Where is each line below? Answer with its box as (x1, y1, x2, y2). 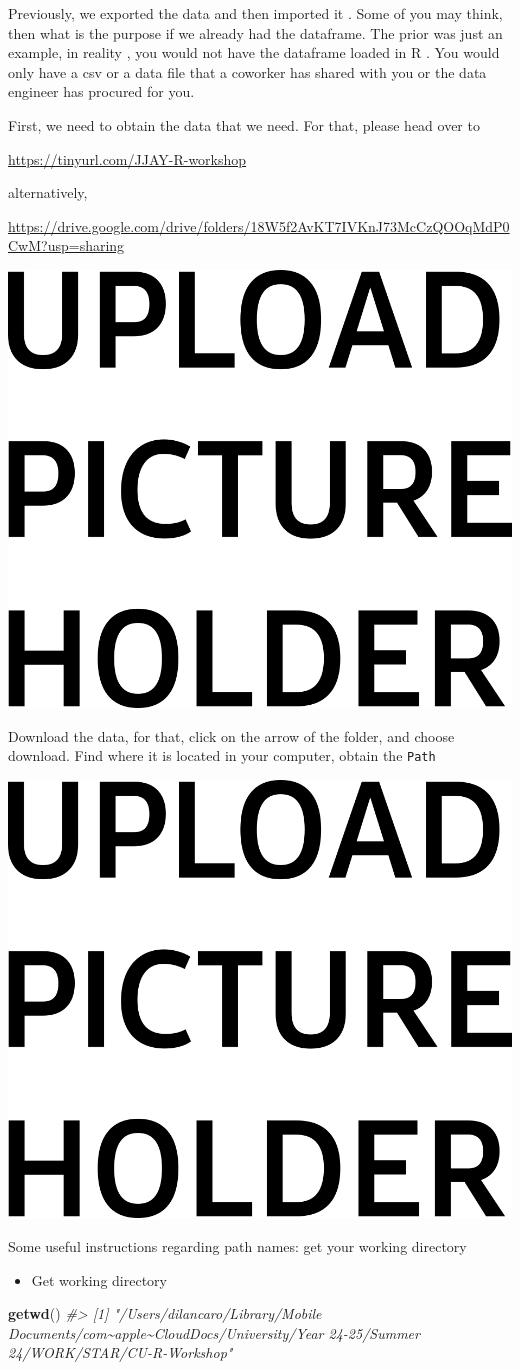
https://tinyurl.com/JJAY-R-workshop (8, 148, 247, 169)
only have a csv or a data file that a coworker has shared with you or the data (8, 61, 487, 82)
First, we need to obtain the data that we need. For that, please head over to (8, 114, 480, 135)
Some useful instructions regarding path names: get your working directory (8, 1236, 467, 1257)
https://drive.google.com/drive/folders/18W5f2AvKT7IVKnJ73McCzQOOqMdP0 (8, 215, 510, 236)
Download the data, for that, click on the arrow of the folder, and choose (8, 725, 455, 746)
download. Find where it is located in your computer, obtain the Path (8, 745, 436, 766)
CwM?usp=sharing (8, 235, 125, 256)
